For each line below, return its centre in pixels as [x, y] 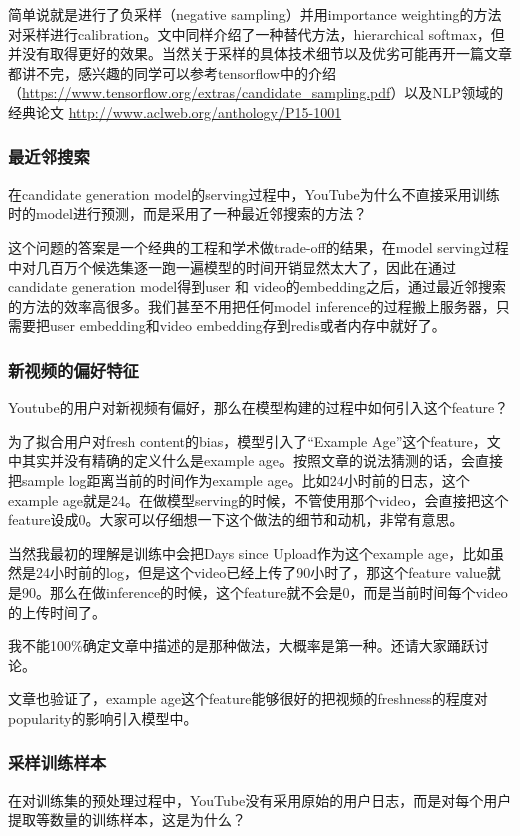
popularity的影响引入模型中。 [103, 717]
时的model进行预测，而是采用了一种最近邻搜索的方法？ [187, 213]
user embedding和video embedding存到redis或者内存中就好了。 [247, 325]
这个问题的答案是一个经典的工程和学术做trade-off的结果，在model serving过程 [258, 246]
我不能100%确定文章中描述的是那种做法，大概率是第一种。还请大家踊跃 [241, 645]
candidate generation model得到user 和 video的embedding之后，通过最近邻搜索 [257, 286]
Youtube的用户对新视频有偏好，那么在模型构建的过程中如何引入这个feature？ [258, 407]
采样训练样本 [57, 762]
